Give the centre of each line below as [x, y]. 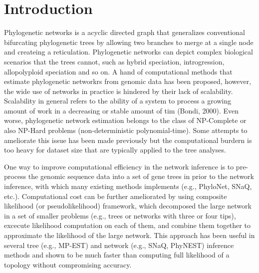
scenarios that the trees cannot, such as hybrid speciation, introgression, [114, 61]
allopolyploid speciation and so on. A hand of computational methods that [118, 71]
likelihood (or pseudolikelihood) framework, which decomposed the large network [128, 206]
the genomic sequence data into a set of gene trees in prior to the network [141, 176]
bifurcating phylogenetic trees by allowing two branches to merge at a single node [129, 42]
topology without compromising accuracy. [68, 264]
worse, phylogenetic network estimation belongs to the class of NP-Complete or [125, 120]
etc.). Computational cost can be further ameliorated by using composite [116, 196]
